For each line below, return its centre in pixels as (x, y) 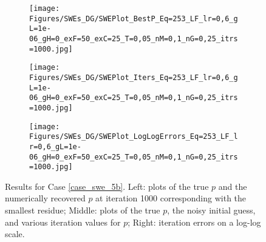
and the (233, 186)
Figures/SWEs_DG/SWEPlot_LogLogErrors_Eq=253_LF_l (134, 137)
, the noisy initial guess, (211, 210)
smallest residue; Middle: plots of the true (83, 210)
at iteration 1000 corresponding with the (171, 198)
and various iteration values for (63, 222)
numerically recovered (45, 198)
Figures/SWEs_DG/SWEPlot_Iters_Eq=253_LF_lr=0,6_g (134, 77)
